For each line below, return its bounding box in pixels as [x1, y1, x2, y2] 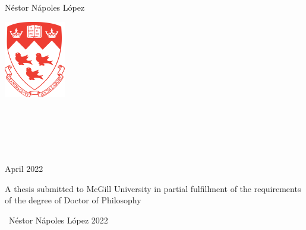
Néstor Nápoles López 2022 [8, 213, 108, 226]
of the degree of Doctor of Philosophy [5, 194, 141, 206]
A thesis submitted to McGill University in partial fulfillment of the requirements [5, 182, 301, 194]
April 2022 [5, 162, 43, 175]
